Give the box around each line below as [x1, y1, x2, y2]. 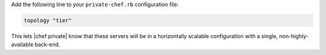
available [11, 41, 34, 48]
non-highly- [279, 32, 309, 39]
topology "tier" [24, 17, 72, 24]
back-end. [34, 41, 60, 48]
